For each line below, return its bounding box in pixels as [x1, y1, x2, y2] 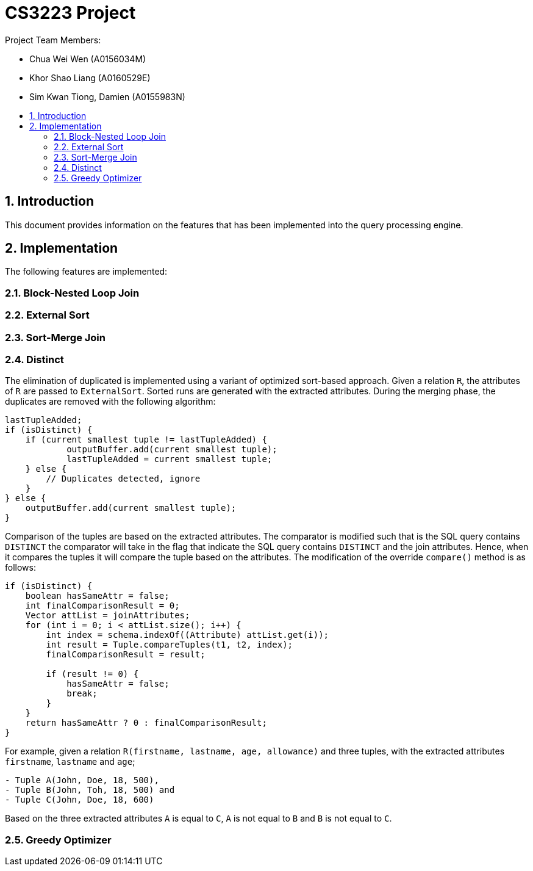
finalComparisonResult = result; [46, 649, 206, 660]
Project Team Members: [5, 34, 101, 45]
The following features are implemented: [5, 266, 168, 277]
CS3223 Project [5, 2, 136, 23]
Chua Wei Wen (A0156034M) [29, 53, 146, 64]
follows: [5, 562, 36, 573]
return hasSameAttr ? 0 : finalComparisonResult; [25, 718, 267, 728]
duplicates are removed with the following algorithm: [5, 396, 216, 407]
